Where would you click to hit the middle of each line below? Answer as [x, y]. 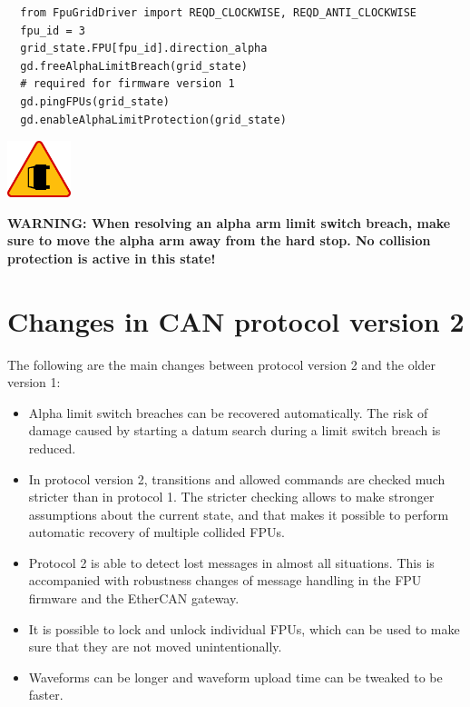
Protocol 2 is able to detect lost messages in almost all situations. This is [231, 562]
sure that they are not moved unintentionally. [155, 647]
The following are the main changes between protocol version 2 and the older [222, 364]
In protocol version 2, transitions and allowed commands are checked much [237, 478]
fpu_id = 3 [53, 30]
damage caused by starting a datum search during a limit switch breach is [235, 430]
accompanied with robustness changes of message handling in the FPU [225, 580]
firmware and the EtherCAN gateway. [134, 598]
